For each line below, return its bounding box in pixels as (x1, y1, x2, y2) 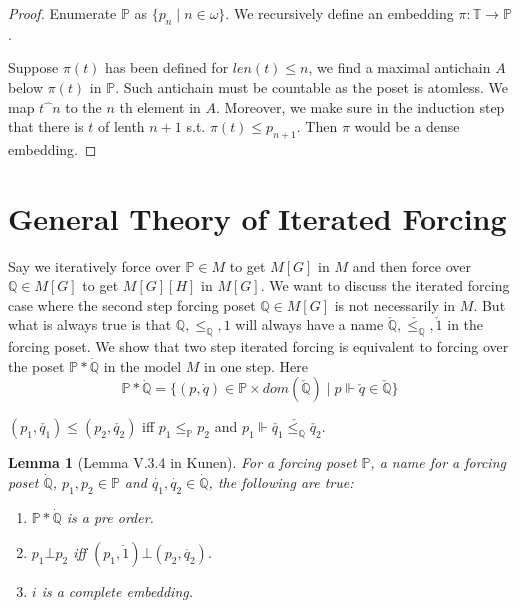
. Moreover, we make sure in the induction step (215, 96, 505, 117)
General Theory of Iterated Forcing (8, 197, 507, 238)
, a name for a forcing (370, 452, 506, 473)
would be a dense (354, 116, 460, 137)
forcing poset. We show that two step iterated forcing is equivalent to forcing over (8, 336, 509, 357)
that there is (8, 116, 84, 137)
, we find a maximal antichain (308, 57, 491, 78)
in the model (103, 355, 182, 376)
